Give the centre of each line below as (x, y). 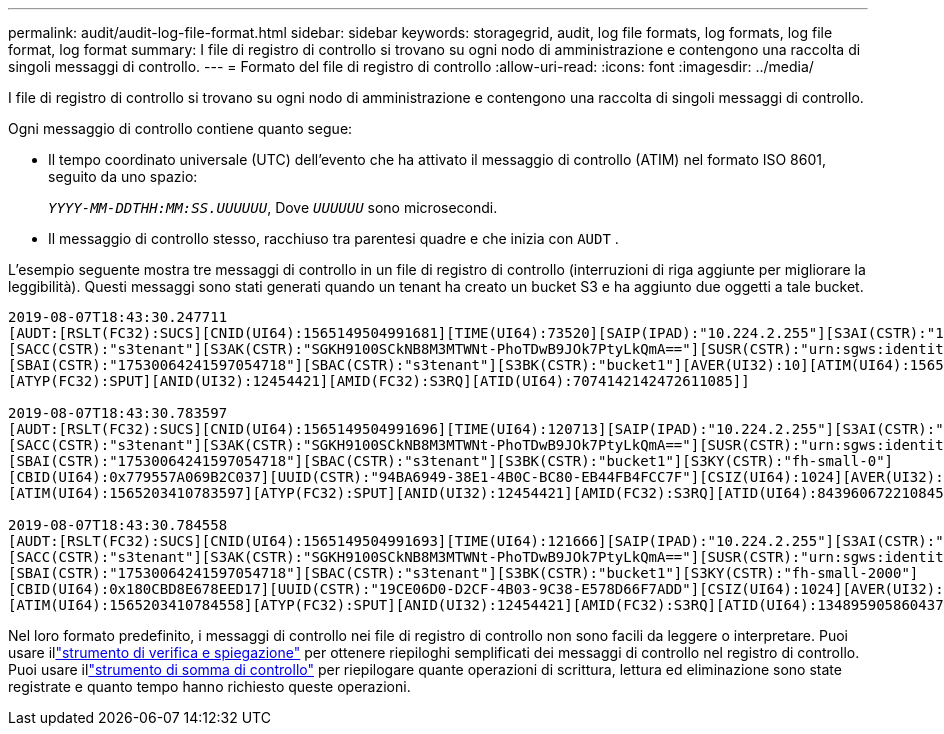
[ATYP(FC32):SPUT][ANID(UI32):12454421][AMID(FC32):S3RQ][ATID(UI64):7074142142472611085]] (379, 381)
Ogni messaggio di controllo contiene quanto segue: (180, 128)
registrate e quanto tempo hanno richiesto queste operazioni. (209, 686)
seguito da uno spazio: (123, 176)
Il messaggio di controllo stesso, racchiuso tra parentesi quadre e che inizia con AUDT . (333, 238)
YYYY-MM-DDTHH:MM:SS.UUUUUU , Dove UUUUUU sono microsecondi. (273, 207)
